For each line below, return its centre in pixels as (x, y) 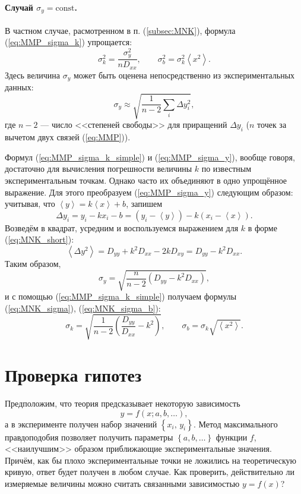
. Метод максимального (235, 424)
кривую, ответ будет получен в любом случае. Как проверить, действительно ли (150, 472)
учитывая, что (30, 204)
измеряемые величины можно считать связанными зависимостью (122, 483)
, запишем (144, 204)
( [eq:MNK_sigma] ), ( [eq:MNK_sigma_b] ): (83, 308)
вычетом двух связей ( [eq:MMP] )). (68, 137)
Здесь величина (33, 75)
